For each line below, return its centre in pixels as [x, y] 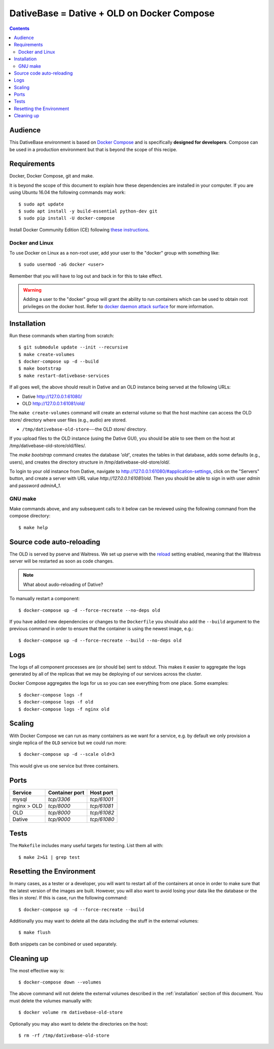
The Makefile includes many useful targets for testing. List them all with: [86, 846]
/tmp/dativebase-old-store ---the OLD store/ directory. [84, 429]
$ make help [33, 527]
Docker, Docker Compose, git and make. [52, 176]
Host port [101, 792]
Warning [32, 290]
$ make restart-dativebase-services [64, 376]
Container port [66, 792]
